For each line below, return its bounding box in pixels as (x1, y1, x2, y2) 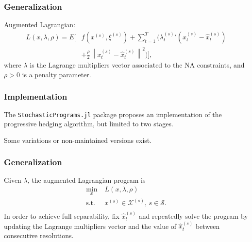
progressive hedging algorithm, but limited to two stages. (4, 119, 173, 129)
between (195, 221, 220, 231)
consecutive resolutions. (4, 230, 74, 241)
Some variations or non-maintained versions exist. (4, 135, 152, 145)
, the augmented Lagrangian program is (27, 174, 146, 185)
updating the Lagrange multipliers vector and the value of (4, 221, 177, 231)
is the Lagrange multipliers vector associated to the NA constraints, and (30, 60, 245, 70)
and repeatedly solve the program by (138, 211, 248, 221)
